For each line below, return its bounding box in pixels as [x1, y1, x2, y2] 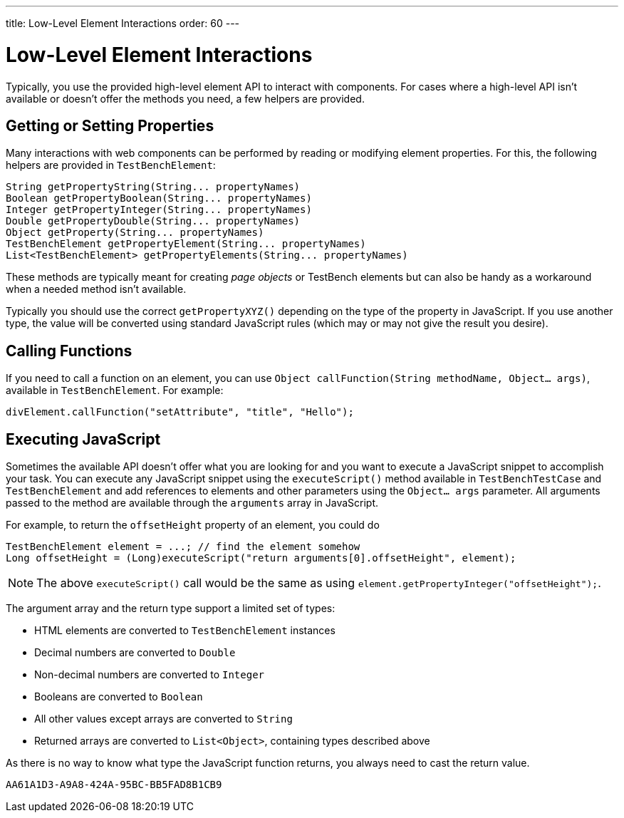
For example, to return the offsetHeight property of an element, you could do [6, 519, 380, 532]
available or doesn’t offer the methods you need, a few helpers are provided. [6, 92, 365, 105]
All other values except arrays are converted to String [34, 713, 293, 725]
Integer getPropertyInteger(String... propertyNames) [6, 204, 312, 216]
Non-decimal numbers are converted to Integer [34, 668, 264, 681]
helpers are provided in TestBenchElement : [6, 159, 216, 172]
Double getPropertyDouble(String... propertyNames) [6, 215, 301, 227]
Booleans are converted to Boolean [34, 690, 203, 703]
